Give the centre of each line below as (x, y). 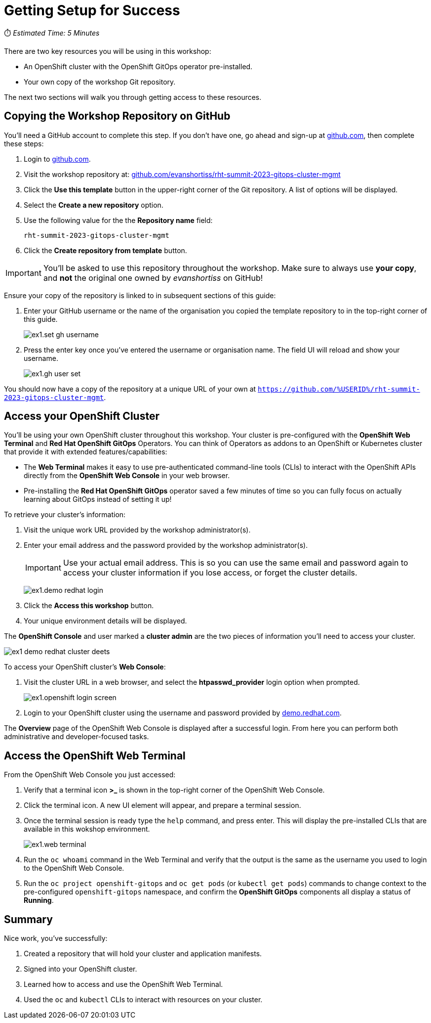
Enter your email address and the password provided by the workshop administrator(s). (166, 545)
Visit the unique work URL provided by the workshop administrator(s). (137, 530)
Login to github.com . (57, 159)
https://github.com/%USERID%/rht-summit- (339, 389)
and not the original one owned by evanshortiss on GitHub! (153, 278)
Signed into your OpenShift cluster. (80, 969)
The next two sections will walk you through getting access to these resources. (133, 97)
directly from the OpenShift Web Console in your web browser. (127, 476)
